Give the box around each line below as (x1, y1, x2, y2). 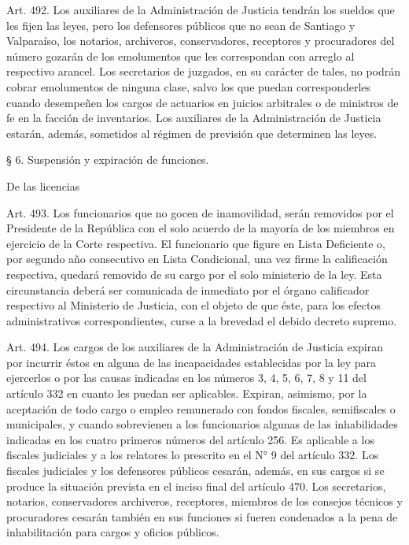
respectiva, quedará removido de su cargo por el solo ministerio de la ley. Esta (6, 265, 382, 282)
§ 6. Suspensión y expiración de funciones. (6, 151, 209, 168)
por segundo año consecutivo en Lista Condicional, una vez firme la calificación (6, 250, 388, 267)
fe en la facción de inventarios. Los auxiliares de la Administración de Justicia (6, 109, 381, 126)
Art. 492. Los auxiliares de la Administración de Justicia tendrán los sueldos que (6, 2, 395, 17)
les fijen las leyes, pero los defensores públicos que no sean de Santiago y (6, 17, 356, 33)
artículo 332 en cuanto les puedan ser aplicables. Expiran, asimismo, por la (6, 385, 367, 402)
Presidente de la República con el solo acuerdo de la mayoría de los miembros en (6, 220, 395, 236)
